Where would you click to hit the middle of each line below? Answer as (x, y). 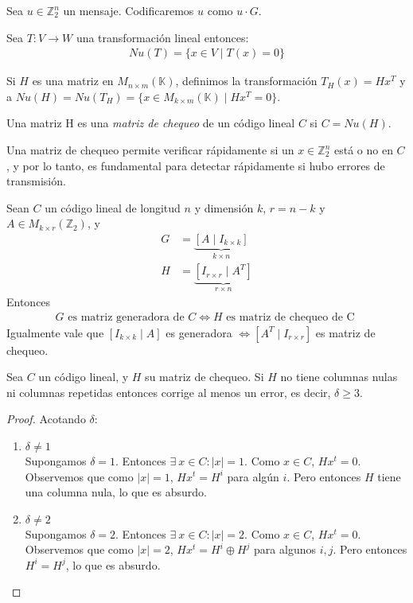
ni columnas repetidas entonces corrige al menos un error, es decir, (169, 392)
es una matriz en (73, 81)
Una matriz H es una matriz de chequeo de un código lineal (151, 123)
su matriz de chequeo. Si (205, 377)
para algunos (285, 549)
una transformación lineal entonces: (162, 37)
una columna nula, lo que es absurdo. (116, 492)
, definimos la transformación (246, 81)
